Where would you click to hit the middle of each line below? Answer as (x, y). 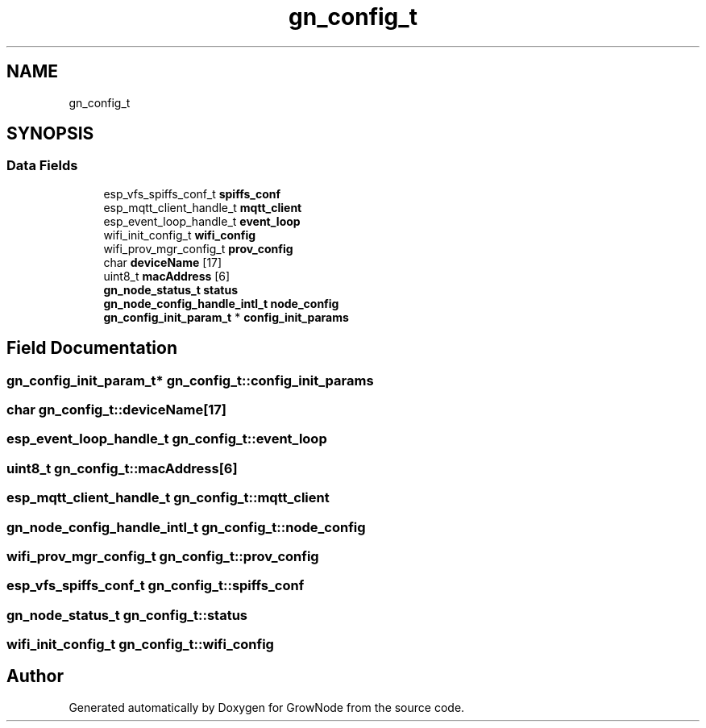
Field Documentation (92, 348)
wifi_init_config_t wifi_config (180, 235)
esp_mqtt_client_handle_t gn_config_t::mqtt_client (168, 498)
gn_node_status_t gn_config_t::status (127, 615)
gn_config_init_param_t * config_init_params (226, 317)
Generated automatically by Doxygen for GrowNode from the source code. (267, 707)
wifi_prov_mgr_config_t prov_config (198, 248)
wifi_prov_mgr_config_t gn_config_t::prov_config (163, 556)
